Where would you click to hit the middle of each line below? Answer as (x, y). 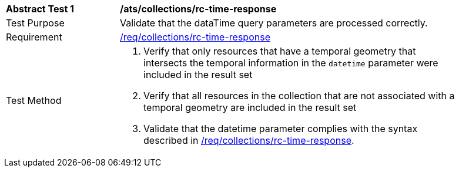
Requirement (34, 37)
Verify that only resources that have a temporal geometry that (280, 51)
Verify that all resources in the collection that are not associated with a (299, 96)
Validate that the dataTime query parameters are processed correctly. (274, 23)
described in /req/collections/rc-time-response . (249, 140)
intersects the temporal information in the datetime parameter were (291, 63)
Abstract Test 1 (40, 9)
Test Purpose (35, 23)
